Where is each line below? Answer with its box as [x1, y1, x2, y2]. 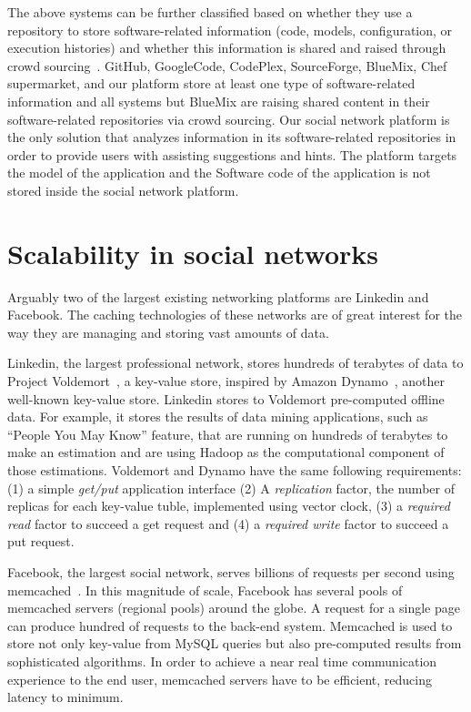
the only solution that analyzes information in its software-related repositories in [7, 127, 456, 147]
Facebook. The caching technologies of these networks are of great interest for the [7, 305, 462, 324]
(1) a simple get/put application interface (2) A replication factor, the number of [7, 478, 455, 497]
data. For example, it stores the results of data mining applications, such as [7, 407, 428, 426]
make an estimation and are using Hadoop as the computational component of [7, 442, 445, 462]
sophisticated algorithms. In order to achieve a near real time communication [7, 651, 437, 670]
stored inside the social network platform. [7, 180, 239, 199]
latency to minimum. [7, 687, 124, 707]
